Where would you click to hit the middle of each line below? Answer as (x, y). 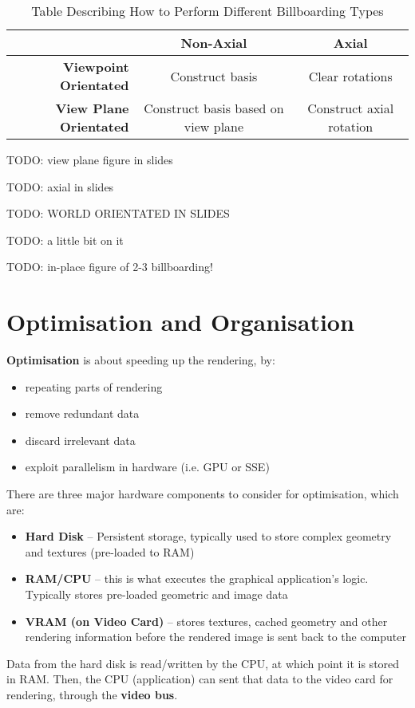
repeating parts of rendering (94, 386)
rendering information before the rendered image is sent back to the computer (215, 637)
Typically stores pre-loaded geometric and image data (156, 594)
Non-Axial (214, 43)
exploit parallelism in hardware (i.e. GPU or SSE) (147, 467)
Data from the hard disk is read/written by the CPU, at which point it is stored (203, 663)
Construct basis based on (214, 108)
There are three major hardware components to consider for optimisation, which (203, 494)
